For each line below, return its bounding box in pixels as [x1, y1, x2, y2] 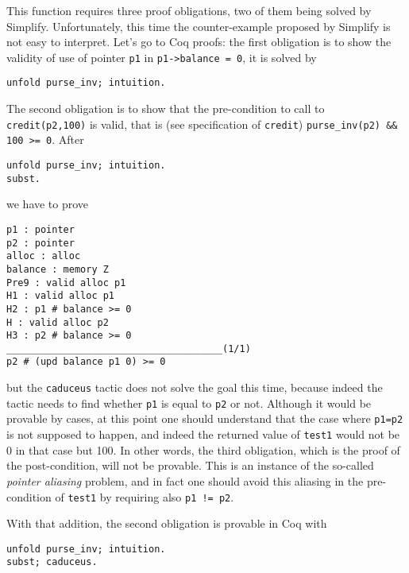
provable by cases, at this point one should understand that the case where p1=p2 [6, 410, 403, 427]
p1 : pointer [6, 223, 75, 235]
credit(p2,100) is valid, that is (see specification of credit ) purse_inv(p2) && [6, 115, 398, 132]
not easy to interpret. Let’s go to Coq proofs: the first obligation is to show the [6, 33, 392, 50]
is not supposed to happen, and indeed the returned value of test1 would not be [6, 426, 400, 443]
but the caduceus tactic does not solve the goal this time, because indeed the [6, 379, 383, 396]
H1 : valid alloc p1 [6, 290, 115, 302]
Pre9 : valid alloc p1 [6, 277, 126, 288]
